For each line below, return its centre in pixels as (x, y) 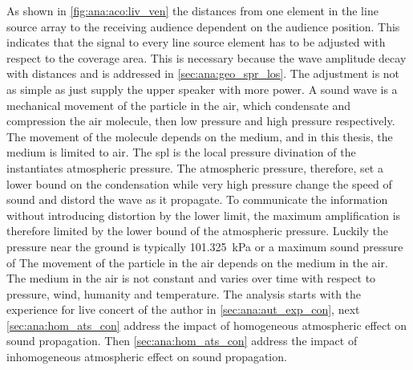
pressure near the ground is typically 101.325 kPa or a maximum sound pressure (205, 246)
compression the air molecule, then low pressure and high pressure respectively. (201, 121)
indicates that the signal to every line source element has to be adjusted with (196, 42)
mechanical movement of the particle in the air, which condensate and (179, 105)
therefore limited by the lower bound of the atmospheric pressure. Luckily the (197, 231)
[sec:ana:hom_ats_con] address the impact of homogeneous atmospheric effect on (207, 325)
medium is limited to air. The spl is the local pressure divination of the (181, 152)
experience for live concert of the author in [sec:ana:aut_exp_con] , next (183, 309)
